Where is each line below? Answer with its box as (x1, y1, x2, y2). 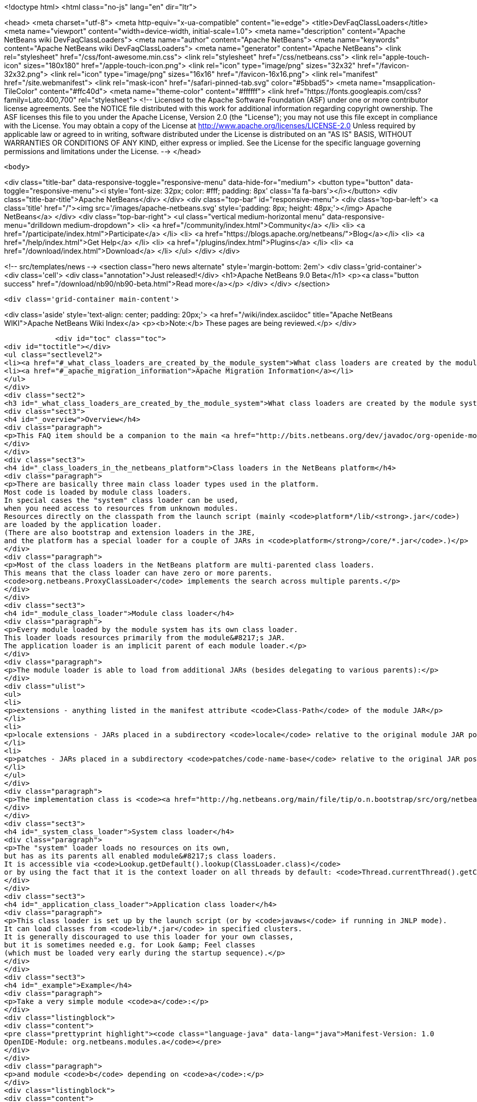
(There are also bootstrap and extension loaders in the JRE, (4, 529, 256, 537)
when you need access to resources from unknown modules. (4, 504, 239, 512)
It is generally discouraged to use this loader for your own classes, (4, 933, 294, 941)
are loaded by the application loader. (4, 520, 162, 529)
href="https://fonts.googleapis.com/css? (285, 87, 421, 95)
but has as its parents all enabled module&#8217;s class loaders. (4, 852, 277, 860)
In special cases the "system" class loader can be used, (4, 496, 239, 504)
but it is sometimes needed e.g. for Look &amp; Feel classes (4, 941, 256, 949)
